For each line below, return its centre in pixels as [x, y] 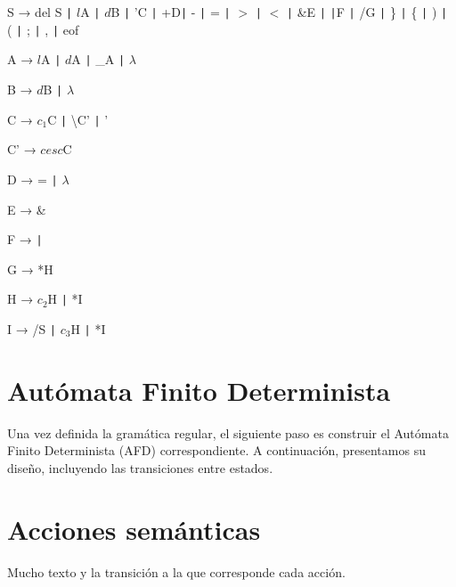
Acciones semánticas [134, 529]
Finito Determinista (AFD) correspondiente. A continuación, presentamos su [216, 450]
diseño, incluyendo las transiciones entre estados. [140, 468]
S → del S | [40, 12]
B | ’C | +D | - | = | [171, 12]
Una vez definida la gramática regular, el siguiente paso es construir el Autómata [228, 432]
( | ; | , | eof [43, 29]
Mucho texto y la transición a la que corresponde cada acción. [176, 571]
